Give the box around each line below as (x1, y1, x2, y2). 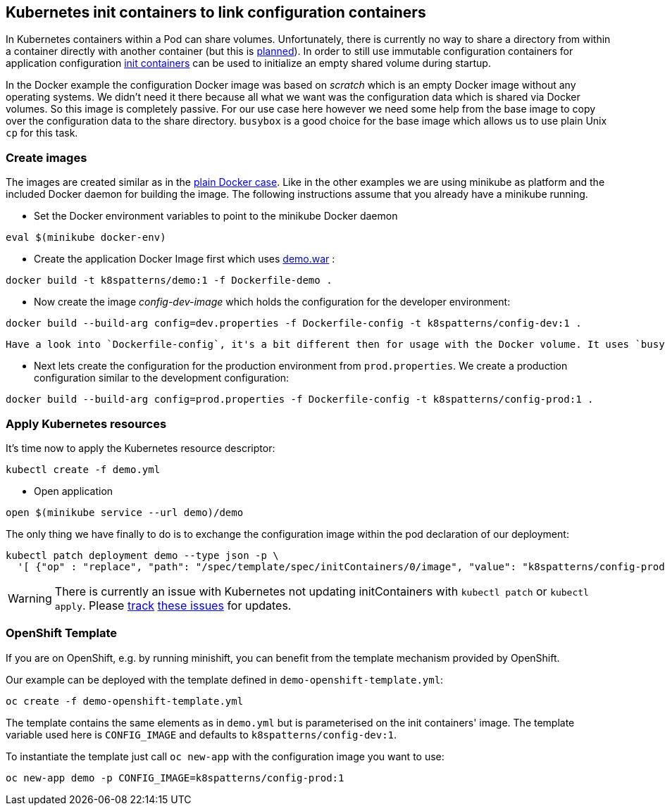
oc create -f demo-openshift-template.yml (6, 695, 244, 707)
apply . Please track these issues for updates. (54, 598, 292, 612)
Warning (8, 591, 52, 605)
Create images (6, 150, 87, 165)
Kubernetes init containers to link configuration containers (6, 4, 426, 21)
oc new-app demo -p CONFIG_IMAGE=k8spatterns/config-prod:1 (6, 772, 344, 784)
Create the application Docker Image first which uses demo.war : (34, 253, 335, 265)
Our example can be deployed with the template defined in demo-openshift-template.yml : (6, 673, 444, 686)
